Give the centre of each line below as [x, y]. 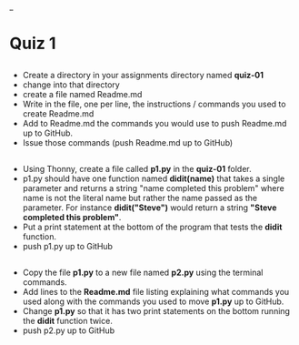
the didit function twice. [68, 321]
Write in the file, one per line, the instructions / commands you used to [154, 104]
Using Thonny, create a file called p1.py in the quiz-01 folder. [137, 168]
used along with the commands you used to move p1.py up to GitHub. [153, 301]
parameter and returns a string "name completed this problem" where [153, 188]
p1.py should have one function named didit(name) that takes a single [154, 178]
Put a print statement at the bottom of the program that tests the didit [152, 227]
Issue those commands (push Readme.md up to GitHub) [128, 142]
